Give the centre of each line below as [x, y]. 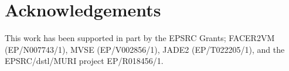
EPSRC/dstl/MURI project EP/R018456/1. [84, 61]
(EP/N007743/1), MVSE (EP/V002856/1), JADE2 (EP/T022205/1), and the [145, 49]
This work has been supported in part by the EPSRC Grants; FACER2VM [140, 38]
